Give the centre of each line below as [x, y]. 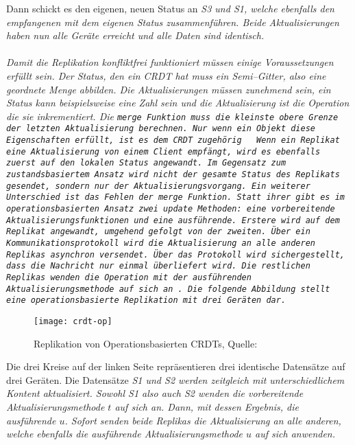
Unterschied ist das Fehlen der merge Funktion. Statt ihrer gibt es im [175, 197]
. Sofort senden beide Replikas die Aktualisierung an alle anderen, [203, 420]
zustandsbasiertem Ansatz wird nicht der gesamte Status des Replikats [173, 175]
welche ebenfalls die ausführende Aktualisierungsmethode [124, 434]
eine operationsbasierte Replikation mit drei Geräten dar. [146, 300]
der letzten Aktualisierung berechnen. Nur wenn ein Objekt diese [161, 129]
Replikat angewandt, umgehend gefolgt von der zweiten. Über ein [158, 232]
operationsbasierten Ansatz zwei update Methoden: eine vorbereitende [171, 209]
